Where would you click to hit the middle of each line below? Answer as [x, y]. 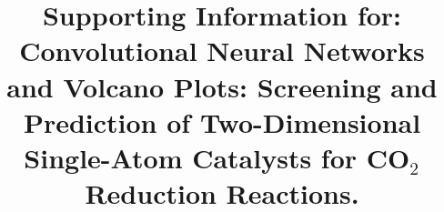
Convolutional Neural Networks [222, 50]
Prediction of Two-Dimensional [222, 121]
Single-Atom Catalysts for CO [217, 157]
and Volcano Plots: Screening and [222, 86]
